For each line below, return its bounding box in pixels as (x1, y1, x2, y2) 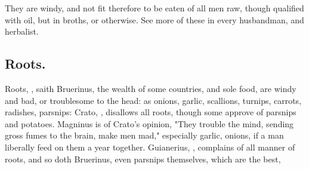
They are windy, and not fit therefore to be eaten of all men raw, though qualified (5, 2, 304, 14)
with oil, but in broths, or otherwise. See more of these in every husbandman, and (5, 13, 304, 26)
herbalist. (5, 25, 39, 38)
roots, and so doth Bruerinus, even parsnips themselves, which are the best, (5, 152, 281, 165)
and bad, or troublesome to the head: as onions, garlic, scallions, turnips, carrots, (5, 94, 302, 106)
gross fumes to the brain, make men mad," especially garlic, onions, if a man (5, 129, 284, 142)
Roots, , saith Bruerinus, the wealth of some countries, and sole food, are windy (5, 82, 296, 94)
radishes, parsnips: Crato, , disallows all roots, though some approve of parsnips (5, 106, 296, 118)
